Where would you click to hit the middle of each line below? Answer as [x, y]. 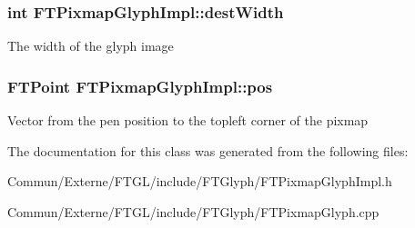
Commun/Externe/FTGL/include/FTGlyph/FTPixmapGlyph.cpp [193, 211]
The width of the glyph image [91, 46]
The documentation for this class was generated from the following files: [208, 150]
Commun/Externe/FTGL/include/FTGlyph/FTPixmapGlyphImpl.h [200, 181]
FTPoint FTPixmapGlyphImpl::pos [140, 86]
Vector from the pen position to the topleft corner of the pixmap [188, 120]
